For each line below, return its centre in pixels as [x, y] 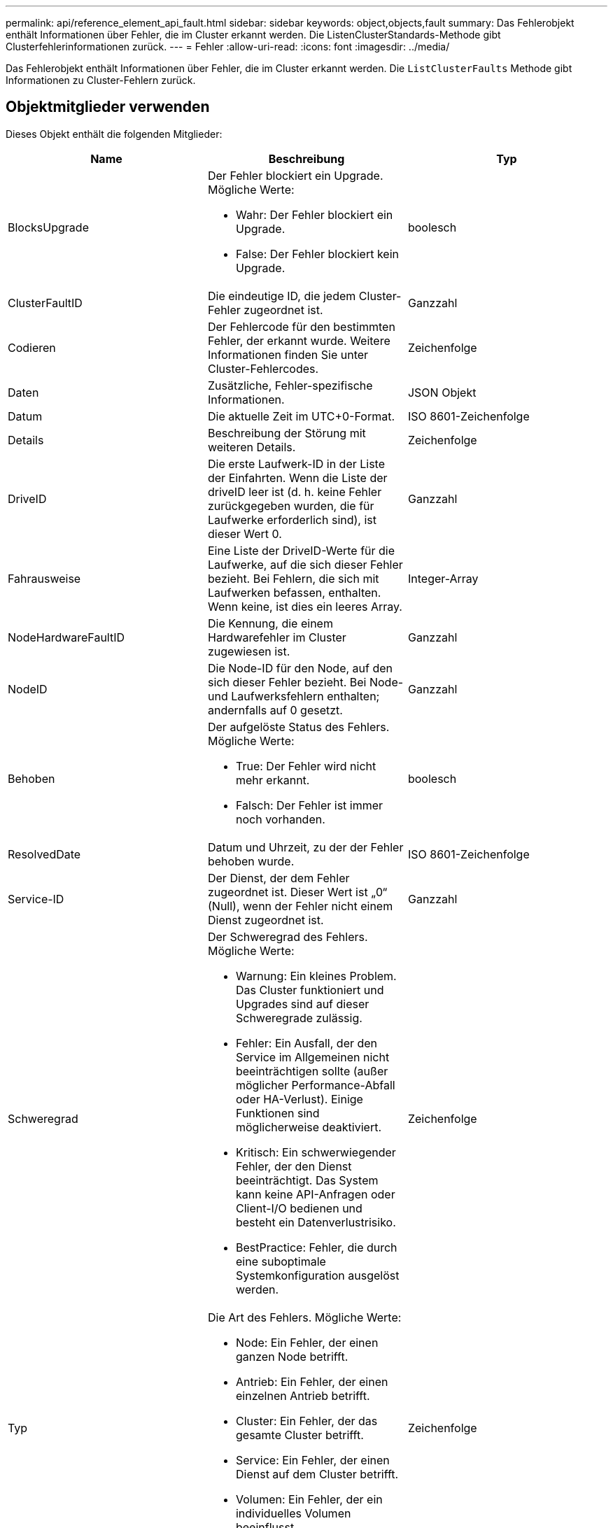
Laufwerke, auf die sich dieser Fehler [305, 564]
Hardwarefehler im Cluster [277, 637]
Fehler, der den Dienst [294, 1166]
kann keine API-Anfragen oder [315, 1194]
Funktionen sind [277, 1113]
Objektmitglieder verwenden [108, 107]
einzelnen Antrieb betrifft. [303, 1395]
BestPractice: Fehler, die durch [316, 1247]
